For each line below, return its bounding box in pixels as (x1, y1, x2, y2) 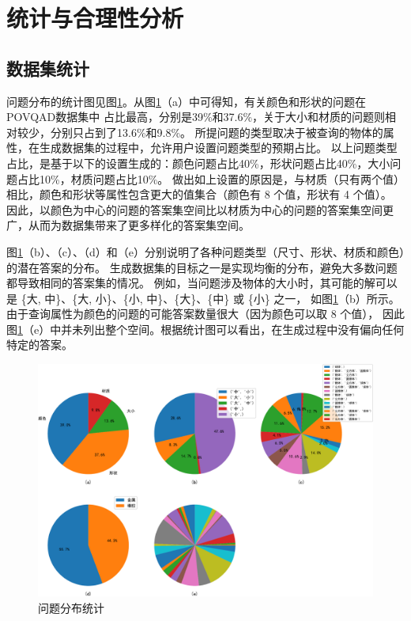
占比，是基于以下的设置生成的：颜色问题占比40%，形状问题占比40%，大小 (6, 154, 390, 171)
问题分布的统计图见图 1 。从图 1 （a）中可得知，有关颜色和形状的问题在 (6, 93, 366, 109)
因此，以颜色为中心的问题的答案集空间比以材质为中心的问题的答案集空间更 (6, 201, 394, 218)
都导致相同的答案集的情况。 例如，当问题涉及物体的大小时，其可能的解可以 (6, 275, 398, 291)
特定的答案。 (6, 336, 73, 353)
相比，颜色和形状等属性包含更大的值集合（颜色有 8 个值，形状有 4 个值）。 (6, 186, 392, 203)
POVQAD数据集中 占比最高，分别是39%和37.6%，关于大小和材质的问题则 (6, 108, 386, 125)
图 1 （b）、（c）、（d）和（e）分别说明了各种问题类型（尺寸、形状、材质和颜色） (6, 243, 405, 259)
